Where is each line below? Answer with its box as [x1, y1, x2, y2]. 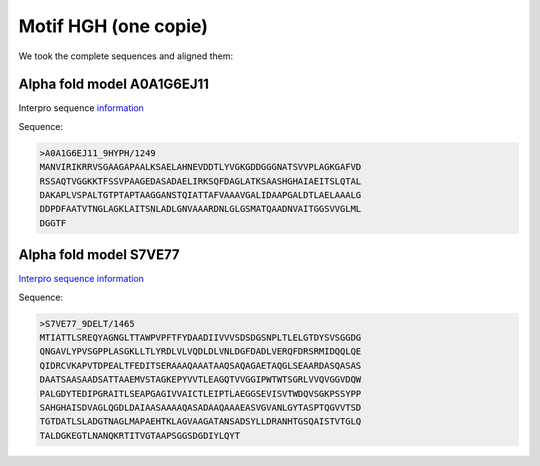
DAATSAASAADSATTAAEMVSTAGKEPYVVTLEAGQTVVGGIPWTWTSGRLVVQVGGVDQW [39, 374, 362, 385]
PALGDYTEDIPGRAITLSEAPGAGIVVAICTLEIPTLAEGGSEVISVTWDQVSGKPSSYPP [39, 388, 362, 399]
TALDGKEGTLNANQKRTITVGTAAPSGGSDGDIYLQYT [39, 430, 240, 441]
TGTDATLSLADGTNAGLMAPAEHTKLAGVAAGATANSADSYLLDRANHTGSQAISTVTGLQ [39, 416, 362, 427]
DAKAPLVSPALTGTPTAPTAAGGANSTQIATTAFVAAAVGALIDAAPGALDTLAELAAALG [39, 190, 362, 200]
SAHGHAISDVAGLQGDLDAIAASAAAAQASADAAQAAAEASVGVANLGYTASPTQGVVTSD [39, 402, 362, 413]
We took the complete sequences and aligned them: [18, 50, 234, 62]
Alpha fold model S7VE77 [18, 246, 180, 264]
